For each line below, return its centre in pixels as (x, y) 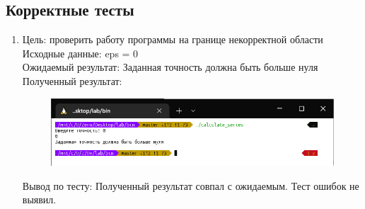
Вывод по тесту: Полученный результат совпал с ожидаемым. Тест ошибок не (191, 185)
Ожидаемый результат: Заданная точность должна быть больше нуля (170, 67)
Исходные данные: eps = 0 (80, 53)
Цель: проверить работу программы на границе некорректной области (173, 39)
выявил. (39, 199)
